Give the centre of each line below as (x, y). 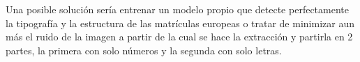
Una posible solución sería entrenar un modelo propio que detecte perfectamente (177, 9)
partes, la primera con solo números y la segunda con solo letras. (144, 50)
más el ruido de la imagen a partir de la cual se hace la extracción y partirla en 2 (179, 37)
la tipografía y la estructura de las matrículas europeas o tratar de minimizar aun (180, 23)
